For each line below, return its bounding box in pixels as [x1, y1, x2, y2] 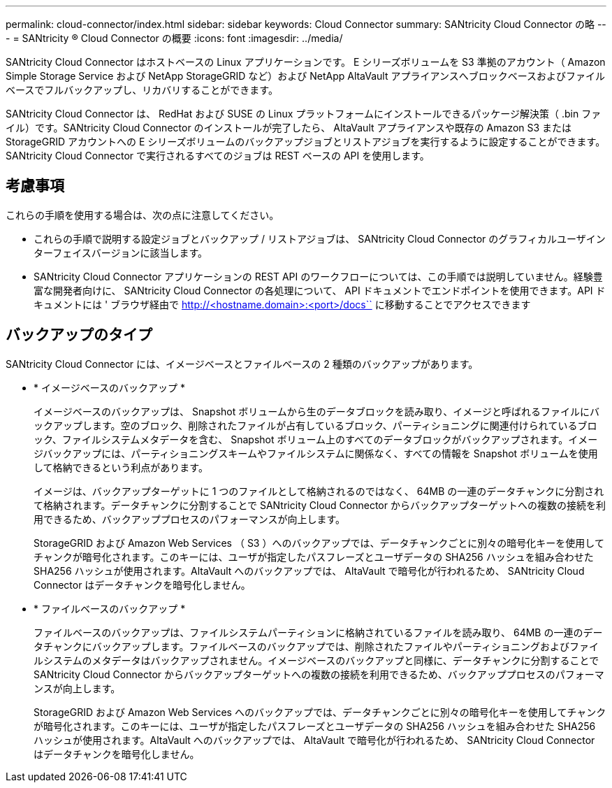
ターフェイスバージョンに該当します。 [34, 246, 208, 259]
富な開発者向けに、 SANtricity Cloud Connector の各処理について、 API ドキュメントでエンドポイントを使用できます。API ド [34, 284, 606, 296]
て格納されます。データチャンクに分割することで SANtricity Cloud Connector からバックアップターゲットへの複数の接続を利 [34, 499, 606, 511]
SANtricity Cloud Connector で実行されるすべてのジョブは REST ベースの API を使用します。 [6, 150, 430, 162]
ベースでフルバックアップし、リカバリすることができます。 [6, 84, 278, 96]
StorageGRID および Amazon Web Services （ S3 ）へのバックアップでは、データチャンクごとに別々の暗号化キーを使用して [34, 536, 604, 549]
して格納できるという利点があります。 [34, 461, 208, 473]
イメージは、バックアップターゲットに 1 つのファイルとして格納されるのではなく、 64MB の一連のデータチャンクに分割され [34, 485, 604, 497]
